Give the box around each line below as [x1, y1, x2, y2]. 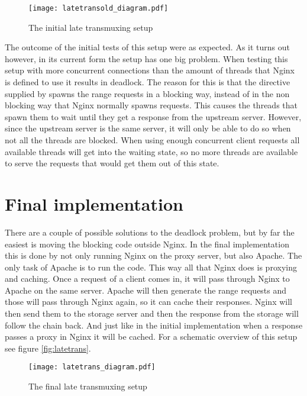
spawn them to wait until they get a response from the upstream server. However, [5, 110, 302, 123]
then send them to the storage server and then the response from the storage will [5, 307, 299, 320]
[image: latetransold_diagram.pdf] [28, 4, 169, 12]
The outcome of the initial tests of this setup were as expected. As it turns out [5, 41, 290, 53]
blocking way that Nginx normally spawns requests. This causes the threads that [5, 99, 298, 111]
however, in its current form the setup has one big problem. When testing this [5, 52, 288, 65]
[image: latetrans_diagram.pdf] [28, 363, 156, 372]
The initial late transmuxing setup [28, 21, 153, 33]
